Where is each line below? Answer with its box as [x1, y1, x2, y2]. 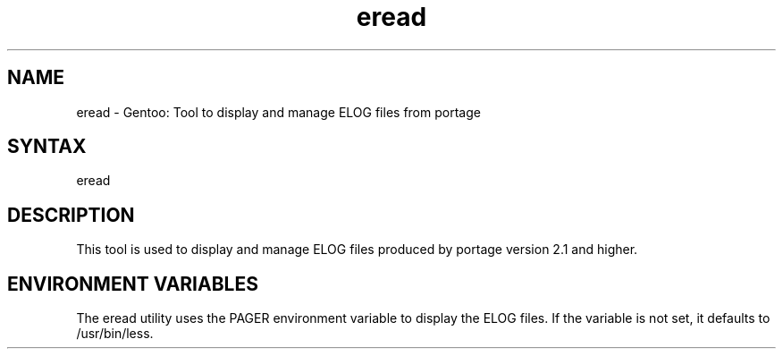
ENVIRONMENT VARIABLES [7, 272, 258, 295]
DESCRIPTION [7, 203, 135, 226]
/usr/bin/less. [76, 326, 154, 342]
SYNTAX [7, 135, 87, 158]
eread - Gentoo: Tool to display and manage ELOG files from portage [76, 104, 481, 120]
